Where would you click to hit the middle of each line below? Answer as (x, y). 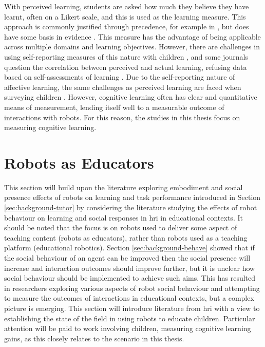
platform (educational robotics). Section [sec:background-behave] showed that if (129, 248)
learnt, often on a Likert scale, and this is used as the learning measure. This (125, 16)
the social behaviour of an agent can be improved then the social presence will (127, 258)
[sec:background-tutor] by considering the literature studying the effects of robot (131, 207)
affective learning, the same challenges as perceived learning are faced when (123, 87)
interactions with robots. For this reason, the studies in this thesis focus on (122, 117)
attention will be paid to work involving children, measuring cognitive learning (128, 328)
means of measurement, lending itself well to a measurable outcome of (114, 107)
